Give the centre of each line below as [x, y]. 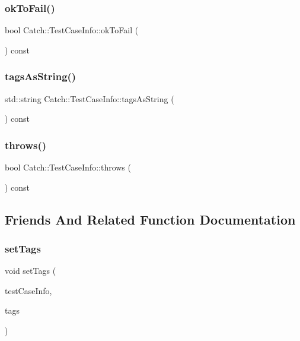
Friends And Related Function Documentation [150, 219]
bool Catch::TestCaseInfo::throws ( [68, 167]
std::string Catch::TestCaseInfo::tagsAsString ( [90, 98]
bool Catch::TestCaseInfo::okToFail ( [72, 30]
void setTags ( [31, 271]
